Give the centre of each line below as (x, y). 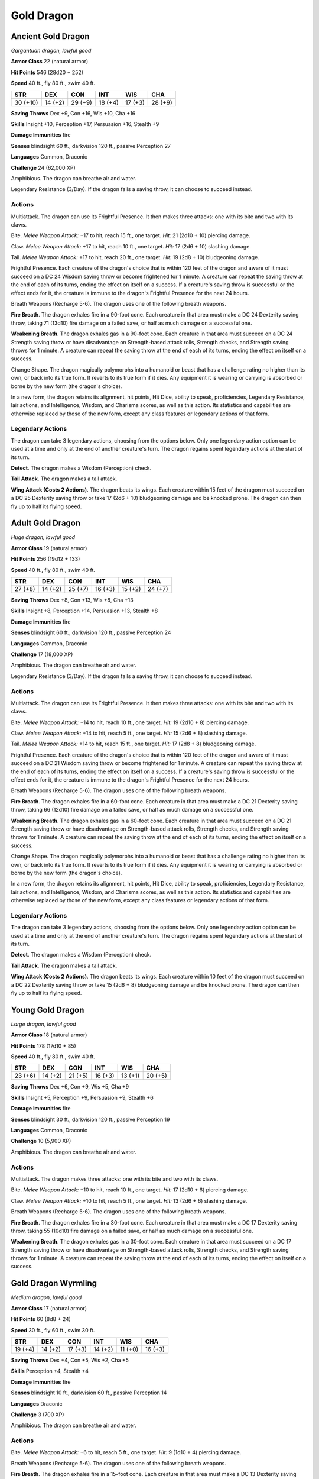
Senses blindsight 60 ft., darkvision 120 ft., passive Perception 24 (91, 632)
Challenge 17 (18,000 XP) (42, 654)
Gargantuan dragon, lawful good (51, 51)
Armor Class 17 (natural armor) (49, 1308)
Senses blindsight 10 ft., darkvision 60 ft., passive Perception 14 (89, 1393)
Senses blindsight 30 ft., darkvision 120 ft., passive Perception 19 (90, 1119)
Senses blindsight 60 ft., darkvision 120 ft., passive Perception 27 (91, 146)
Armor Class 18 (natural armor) (49, 1035)
